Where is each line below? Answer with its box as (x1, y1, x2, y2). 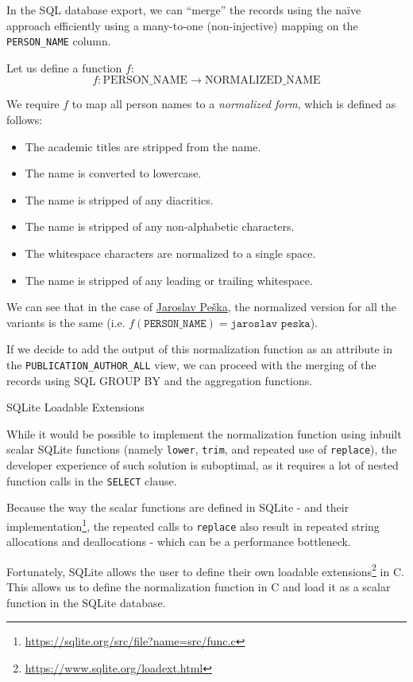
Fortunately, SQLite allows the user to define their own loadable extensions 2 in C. (6, 560, 404, 579)
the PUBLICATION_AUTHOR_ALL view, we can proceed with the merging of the (6, 356, 376, 372)
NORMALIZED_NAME (204, 75, 321, 87)
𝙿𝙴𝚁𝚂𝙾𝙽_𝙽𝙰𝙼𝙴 (144, 318, 206, 329)
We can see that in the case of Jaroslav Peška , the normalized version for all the (6, 298, 396, 315)
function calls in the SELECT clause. (6, 472, 177, 489)
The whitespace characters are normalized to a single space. (25, 245, 316, 261)
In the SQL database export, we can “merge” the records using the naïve (6, 2, 361, 18)
